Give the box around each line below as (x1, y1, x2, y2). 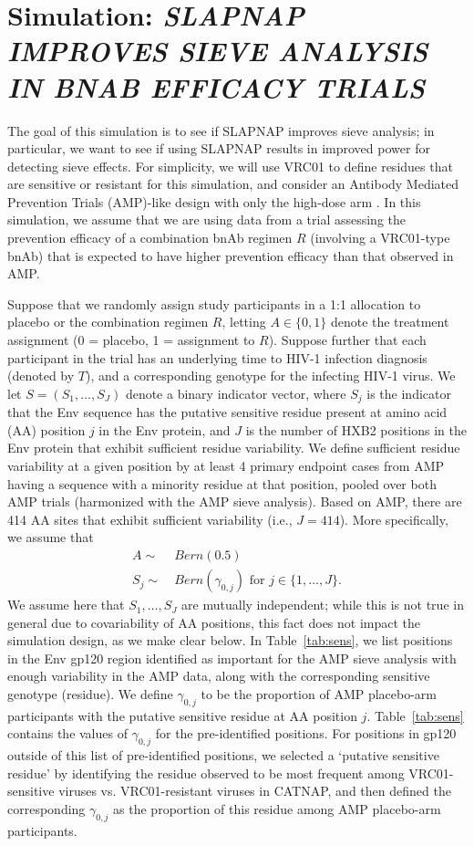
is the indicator (366, 383, 451, 402)
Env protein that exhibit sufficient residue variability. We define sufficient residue (7, 438, 460, 457)
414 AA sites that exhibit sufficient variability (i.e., (7, 509, 293, 528)
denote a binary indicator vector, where (125, 383, 346, 402)
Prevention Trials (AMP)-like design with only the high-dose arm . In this (7, 192, 421, 211)
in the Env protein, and (98, 420, 231, 439)
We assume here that (7, 595, 125, 614)
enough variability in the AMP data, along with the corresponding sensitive (7, 666, 430, 685)
